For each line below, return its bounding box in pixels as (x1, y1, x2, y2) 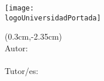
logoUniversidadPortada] (5, 13, 101, 22)
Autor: (5, 41, 28, 54)
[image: (5, 4, 34, 12)
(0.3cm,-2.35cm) (5, 30, 62, 43)
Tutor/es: (5, 65, 39, 77)
